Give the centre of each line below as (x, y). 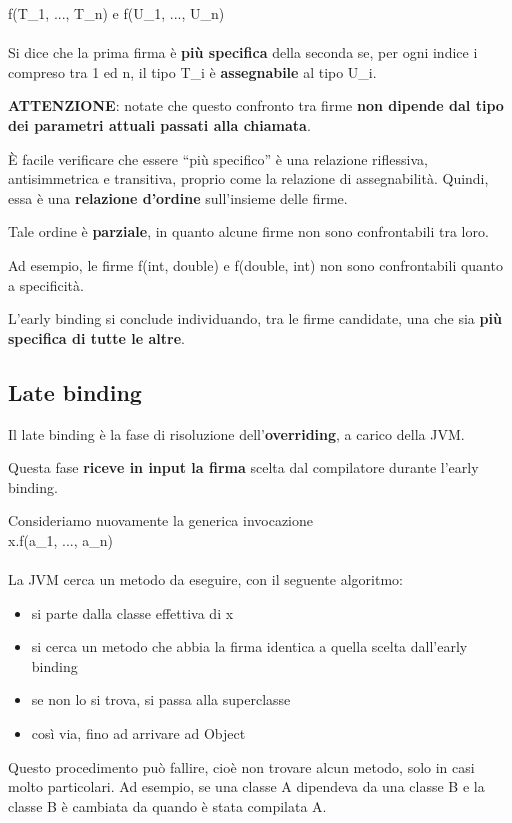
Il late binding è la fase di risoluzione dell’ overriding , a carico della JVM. (236, 433)
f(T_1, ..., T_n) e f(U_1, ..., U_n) (116, 13)
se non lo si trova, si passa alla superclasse (161, 699)
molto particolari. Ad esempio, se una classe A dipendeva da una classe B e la (246, 786)
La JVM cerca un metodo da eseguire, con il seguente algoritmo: (205, 579)
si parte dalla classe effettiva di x (132, 612)
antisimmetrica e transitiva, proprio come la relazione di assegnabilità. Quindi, (248, 178)
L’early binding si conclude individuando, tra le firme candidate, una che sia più (255, 318)
